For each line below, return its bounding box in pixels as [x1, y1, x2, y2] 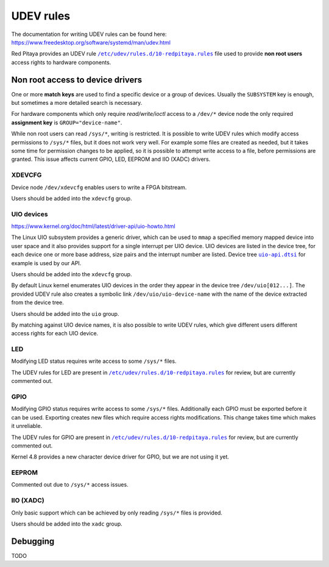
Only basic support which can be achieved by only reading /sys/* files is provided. [11, 509, 222, 516]
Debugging [11, 536, 55, 546]
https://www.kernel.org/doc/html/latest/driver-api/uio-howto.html [11, 223, 176, 230]
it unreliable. [11, 423, 43, 430]
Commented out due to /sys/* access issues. [11, 481, 129, 488]
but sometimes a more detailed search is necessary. [11, 99, 143, 107]
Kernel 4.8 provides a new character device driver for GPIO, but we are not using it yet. [11, 453, 230, 460]
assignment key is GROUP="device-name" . [11, 119, 122, 126]
